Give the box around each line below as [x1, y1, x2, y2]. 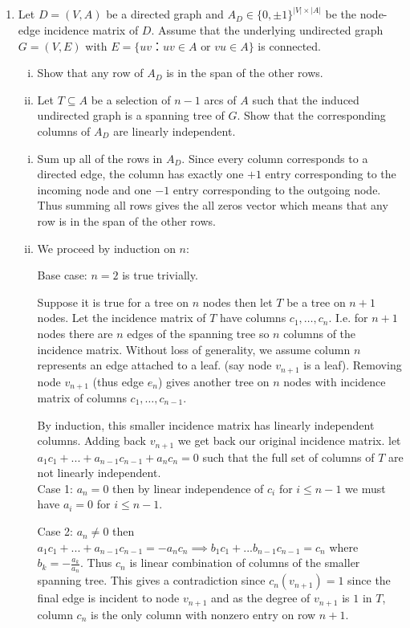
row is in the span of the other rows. [37, 212, 216, 229]
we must [345, 479, 386, 496]
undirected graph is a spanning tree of [37, 107, 225, 124]
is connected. [258, 37, 321, 54]
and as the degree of [211, 589, 311, 606]
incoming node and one [37, 181, 152, 198]
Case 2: [37, 523, 73, 540]
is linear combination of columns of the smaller [129, 554, 360, 571]
